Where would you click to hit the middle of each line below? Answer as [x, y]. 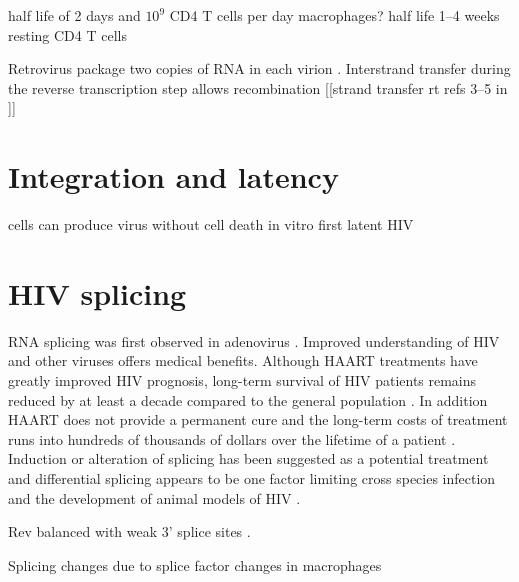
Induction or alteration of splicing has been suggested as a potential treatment [248, 458]
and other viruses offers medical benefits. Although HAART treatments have [243, 360]
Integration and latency [173, 176]
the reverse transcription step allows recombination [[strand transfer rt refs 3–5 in [258, 87]
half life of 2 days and [74, 15]
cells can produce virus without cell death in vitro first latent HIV [211, 224]
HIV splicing [97, 292]
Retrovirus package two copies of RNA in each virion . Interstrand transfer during [259, 68]
